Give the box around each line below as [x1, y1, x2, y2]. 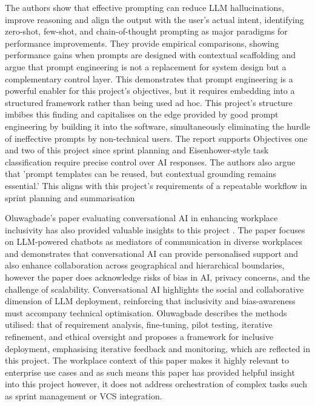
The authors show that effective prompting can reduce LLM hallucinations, [5, 1, 284, 13]
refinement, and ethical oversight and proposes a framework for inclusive [5, 330, 274, 343]
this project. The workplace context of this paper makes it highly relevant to [5, 354, 289, 367]
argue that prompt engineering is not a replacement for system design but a [5, 60, 287, 73]
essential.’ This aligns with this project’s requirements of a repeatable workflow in [5, 179, 307, 191]
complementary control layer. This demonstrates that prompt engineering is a [5, 72, 293, 85]
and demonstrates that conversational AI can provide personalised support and [5, 247, 299, 259]
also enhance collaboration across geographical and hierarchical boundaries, [5, 259, 285, 271]
